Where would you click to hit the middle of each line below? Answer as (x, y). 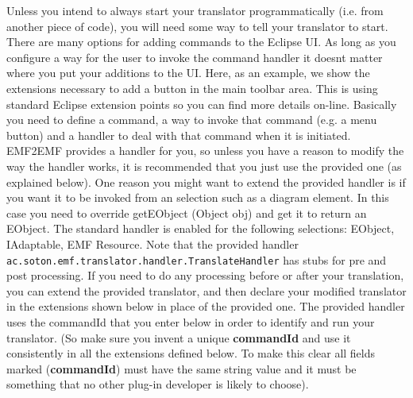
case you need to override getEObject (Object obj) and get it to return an (187, 213)
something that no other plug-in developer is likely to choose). (158, 384)
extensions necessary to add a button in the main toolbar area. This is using (192, 88)
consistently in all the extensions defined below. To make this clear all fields (191, 353)
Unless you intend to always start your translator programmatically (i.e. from (195, 10)
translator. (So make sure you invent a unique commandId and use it (179, 337)
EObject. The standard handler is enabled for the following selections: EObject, (201, 228)
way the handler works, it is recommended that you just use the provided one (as (204, 166)
